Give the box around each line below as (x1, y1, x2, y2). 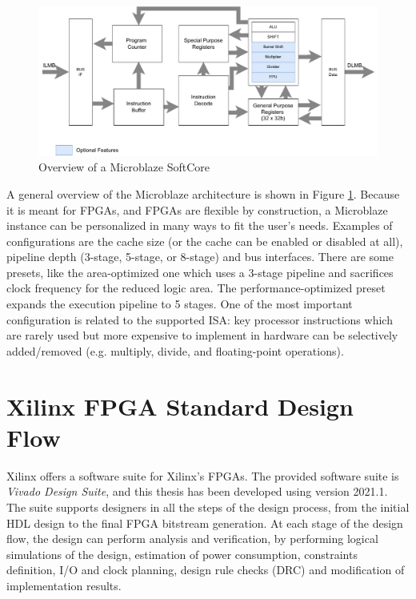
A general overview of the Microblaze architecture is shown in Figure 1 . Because (6, 185, 400, 202)
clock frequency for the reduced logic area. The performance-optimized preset (6, 279, 386, 296)
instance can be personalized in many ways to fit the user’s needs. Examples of (6, 217, 393, 234)
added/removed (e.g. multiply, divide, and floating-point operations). (6, 342, 344, 359)
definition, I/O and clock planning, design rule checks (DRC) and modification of (6, 561, 405, 578)
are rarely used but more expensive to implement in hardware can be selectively (6, 327, 398, 344)
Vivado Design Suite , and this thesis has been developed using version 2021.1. (6, 483, 388, 500)
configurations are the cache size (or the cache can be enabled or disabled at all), (6, 232, 403, 249)
